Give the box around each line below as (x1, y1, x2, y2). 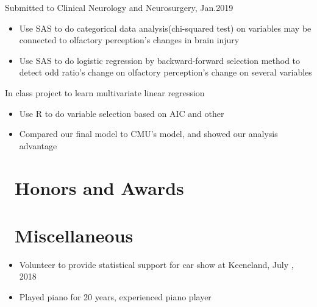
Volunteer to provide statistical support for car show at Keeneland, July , (19, 258, 294, 270)
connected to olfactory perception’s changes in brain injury (19, 34, 240, 46)
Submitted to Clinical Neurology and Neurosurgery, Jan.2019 (5, 1, 233, 13)
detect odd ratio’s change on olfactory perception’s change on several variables (19, 66, 312, 79)
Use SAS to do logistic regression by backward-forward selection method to (19, 54, 301, 66)
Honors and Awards (15, 175, 184, 200)
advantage (19, 139, 57, 152)
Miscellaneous (15, 222, 134, 247)
